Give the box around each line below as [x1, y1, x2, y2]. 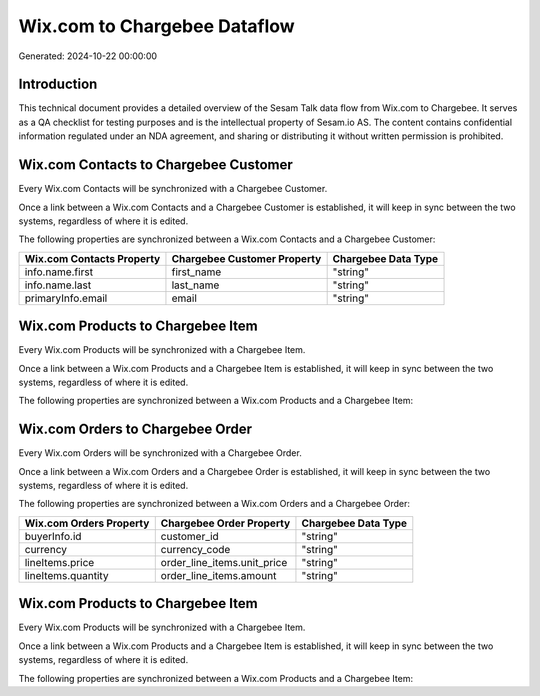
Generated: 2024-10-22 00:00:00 [18, 50, 158, 62]
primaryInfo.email [24, 291, 108, 305]
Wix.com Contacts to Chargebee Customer [18, 156, 294, 174]
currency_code [160, 542, 231, 556]
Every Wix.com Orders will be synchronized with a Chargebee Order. [18, 447, 302, 459]
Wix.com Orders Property [24, 516, 150, 530]
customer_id [160, 529, 219, 543]
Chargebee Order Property [160, 516, 291, 530]
